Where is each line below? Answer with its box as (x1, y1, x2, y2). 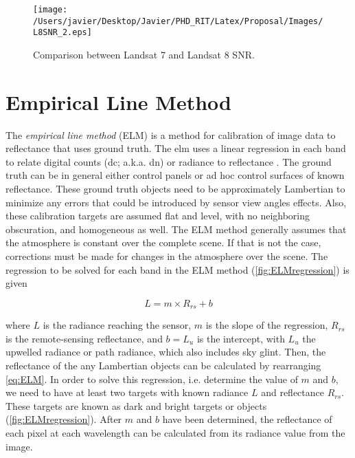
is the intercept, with (196, 331, 285, 345)
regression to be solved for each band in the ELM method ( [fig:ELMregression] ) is (5, 262, 350, 276)
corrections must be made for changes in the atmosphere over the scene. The (5, 249, 328, 263)
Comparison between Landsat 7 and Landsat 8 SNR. (33, 47, 255, 61)
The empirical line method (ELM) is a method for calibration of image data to (5, 127, 336, 142)
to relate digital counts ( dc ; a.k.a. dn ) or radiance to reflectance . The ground (5, 154, 332, 168)
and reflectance (261, 385, 324, 400)
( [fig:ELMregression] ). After (5, 412, 122, 426)
